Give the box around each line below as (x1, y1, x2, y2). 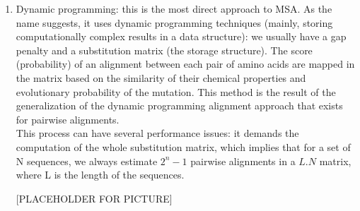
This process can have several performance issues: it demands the (16, 126, 299, 140)
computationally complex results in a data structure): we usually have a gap (16, 29, 347, 44)
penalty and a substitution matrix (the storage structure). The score (16, 42, 313, 57)
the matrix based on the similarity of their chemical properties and (16, 70, 306, 85)
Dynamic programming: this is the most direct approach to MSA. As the (16, 1, 332, 16)
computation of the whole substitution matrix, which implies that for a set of (16, 139, 351, 154)
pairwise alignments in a (190, 153, 296, 168)
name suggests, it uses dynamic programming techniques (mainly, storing (16, 15, 333, 30)
